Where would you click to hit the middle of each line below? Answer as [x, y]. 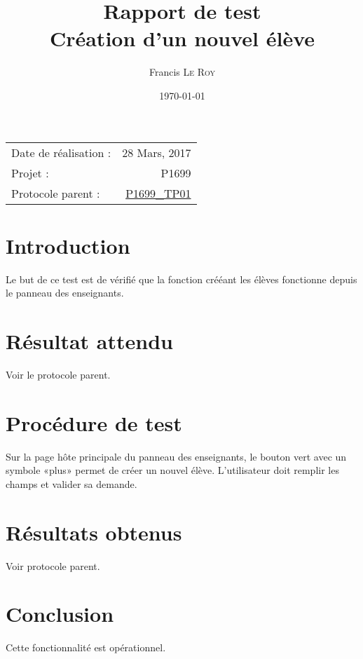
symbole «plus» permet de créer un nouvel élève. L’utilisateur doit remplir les [172, 470]
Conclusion [60, 614]
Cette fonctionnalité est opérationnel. [86, 647]
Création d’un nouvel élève [182, 38]
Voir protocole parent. [53, 565]
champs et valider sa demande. [71, 483]
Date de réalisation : [61, 152]
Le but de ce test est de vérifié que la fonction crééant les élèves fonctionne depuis [181, 279]
